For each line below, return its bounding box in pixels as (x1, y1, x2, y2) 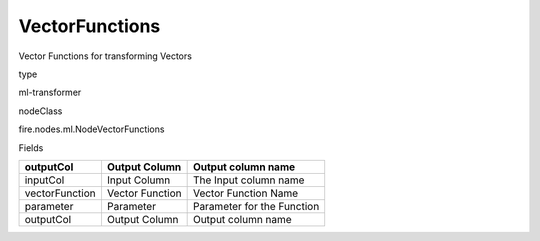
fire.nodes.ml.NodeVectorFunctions (18, 123, 165, 135)
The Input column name (192, 173, 305, 187)
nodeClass (18, 105, 63, 117)
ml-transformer (18, 86, 82, 99)
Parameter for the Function (192, 199, 320, 213)
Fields (18, 141, 44, 154)
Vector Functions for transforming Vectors (18, 50, 192, 62)
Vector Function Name (192, 186, 299, 200)
